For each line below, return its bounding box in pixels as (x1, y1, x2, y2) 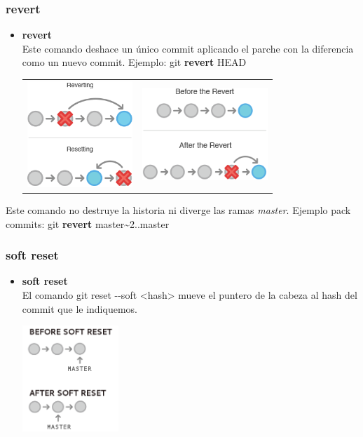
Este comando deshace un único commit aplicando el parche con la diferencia (22, 41, 354, 55)
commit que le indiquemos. (22, 301, 137, 316)
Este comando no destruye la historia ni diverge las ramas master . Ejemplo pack (6, 203, 351, 217)
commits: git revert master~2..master (6, 216, 170, 231)
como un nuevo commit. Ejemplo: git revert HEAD (22, 55, 247, 69)
